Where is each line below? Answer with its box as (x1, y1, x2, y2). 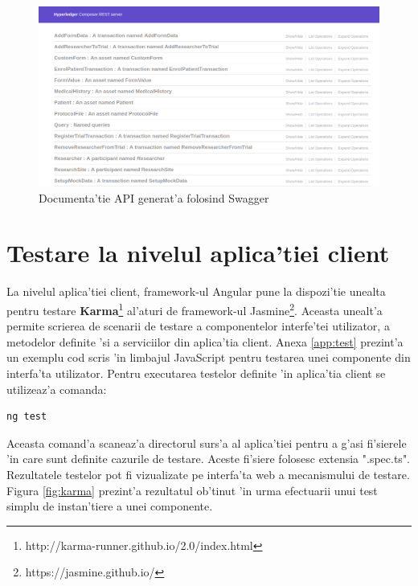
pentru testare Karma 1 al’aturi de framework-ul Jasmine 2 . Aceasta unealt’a (6, 299, 383, 318)
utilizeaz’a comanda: (6, 380, 107, 397)
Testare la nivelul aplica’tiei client (6, 236, 390, 269)
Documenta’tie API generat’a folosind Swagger (39, 189, 269, 206)
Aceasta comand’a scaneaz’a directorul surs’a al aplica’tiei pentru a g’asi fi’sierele (6, 434, 407, 451)
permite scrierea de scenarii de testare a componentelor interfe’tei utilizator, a (6, 318, 390, 334)
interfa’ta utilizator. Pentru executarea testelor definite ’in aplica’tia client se (6, 364, 386, 381)
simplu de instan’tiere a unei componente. (6, 498, 213, 514)
